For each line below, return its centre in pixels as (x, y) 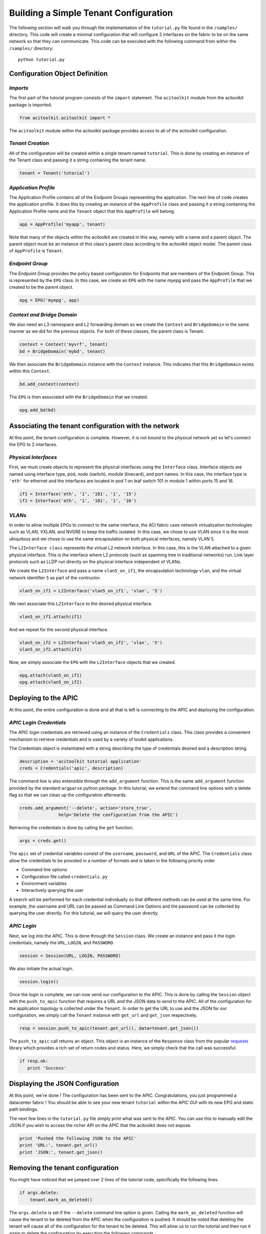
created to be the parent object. (41, 287)
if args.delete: (39, 1193)
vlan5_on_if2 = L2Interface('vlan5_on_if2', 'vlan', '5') (91, 642)
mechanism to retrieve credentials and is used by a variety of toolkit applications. (91, 739)
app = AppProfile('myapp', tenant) (62, 224)
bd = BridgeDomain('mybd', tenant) (62, 351)
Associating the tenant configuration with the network (94, 426)
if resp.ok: (34, 1061)
